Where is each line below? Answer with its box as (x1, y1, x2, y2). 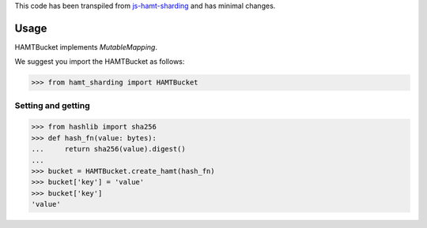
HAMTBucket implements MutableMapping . (14, 42, 158, 51)
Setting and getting (14, 99, 90, 110)
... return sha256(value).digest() (31, 144, 186, 154)
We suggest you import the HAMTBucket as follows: (14, 57, 185, 66)
